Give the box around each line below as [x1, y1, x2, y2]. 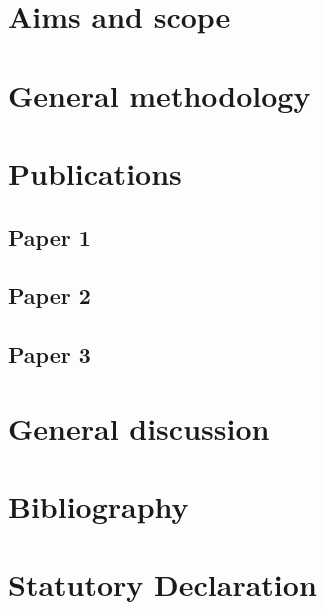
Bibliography [8, 486, 189, 527]
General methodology [8, 74, 311, 115]
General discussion [8, 407, 270, 448]
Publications [8, 152, 182, 193]
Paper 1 [8, 221, 91, 252]
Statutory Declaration [8, 564, 317, 605]
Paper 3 [8, 339, 91, 370]
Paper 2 [8, 280, 91, 311]
